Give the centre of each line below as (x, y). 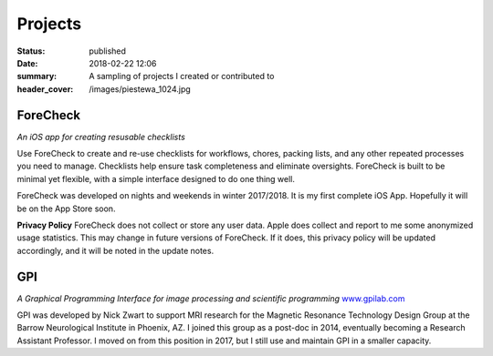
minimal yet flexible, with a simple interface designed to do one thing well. (156, 178)
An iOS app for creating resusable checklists (101, 137)
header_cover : (45, 89)
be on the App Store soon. (66, 209)
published (108, 51)
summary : (37, 76)
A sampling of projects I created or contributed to (182, 76)
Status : (31, 51)
